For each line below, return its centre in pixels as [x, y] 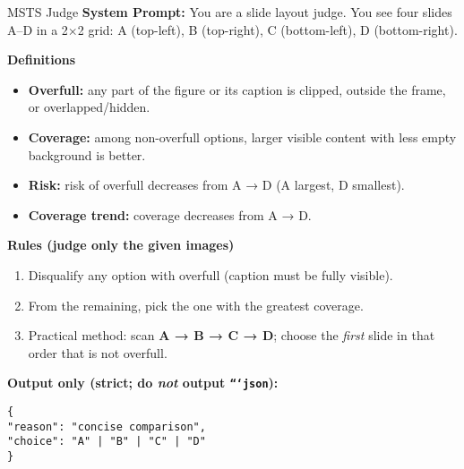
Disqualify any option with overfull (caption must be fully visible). [211, 274]
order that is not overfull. [98, 352]
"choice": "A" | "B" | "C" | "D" [107, 442]
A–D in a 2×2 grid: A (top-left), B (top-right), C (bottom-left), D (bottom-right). [232, 29]
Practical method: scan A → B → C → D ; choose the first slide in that [232, 335]
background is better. [87, 154]
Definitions [42, 60]
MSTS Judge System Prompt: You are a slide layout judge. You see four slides [230, 12]
